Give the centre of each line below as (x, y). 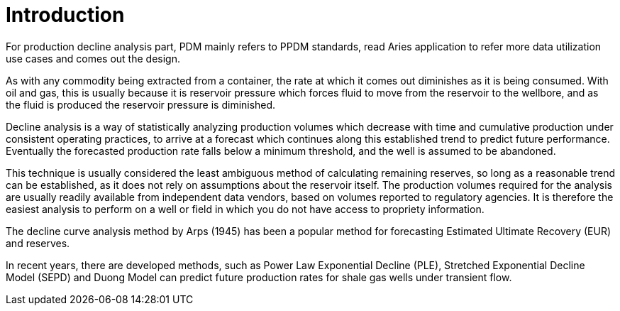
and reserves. (38, 243)
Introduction (65, 15)
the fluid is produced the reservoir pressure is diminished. (141, 104)
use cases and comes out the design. (93, 58)
